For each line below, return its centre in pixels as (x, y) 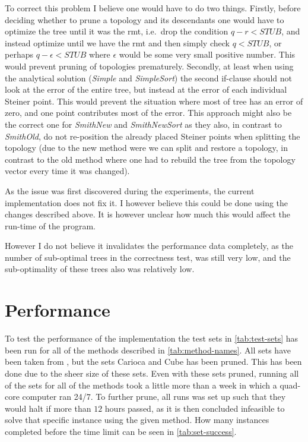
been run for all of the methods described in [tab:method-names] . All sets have (148, 350)
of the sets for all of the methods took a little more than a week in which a (141, 385)
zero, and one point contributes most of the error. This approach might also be (148, 113)
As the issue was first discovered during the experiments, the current (130, 190)
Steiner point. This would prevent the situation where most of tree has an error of (154, 101)
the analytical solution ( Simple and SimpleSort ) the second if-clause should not (148, 78)
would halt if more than (48, 408)
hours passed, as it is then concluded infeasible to (195, 408)
